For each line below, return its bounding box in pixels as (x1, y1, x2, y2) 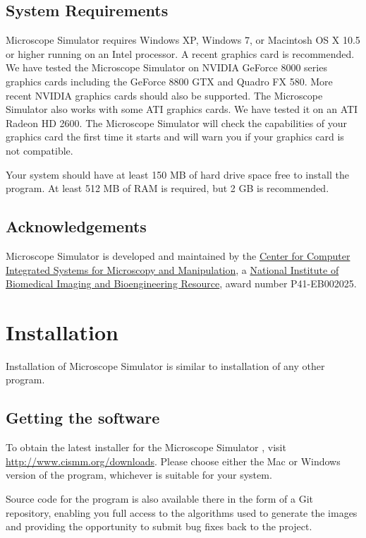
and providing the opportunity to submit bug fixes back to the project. (6, 519, 312, 534)
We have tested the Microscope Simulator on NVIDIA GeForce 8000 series (6, 60, 327, 75)
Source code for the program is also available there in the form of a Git (6, 491, 314, 506)
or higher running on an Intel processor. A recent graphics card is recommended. (6, 46, 355, 61)
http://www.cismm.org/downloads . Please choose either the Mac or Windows (6, 453, 341, 468)
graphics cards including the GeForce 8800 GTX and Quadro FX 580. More (6, 73, 333, 88)
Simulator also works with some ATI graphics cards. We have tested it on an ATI (6, 102, 358, 116)
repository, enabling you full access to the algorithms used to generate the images (6, 505, 358, 520)
